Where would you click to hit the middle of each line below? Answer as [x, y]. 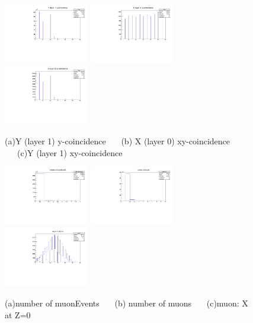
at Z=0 [18, 314]
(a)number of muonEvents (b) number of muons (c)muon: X [126, 303]
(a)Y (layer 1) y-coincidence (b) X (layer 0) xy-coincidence [117, 140]
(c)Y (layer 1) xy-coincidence [70, 152]
